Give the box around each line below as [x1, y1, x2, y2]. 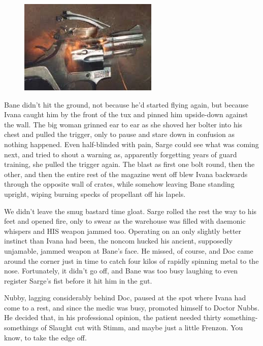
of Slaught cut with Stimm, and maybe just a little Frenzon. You [41, 322, 243, 333]
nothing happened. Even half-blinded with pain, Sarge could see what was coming [4, 139, 259, 149]
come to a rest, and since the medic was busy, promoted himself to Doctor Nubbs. [4, 302, 259, 313]
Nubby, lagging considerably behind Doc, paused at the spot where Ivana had [4, 292, 246, 303]
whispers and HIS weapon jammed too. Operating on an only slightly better [4, 225, 242, 236]
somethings [4, 322, 39, 333]
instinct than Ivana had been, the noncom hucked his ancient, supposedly [4, 235, 233, 246]
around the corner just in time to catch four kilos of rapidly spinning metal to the [4, 255, 259, 266]
